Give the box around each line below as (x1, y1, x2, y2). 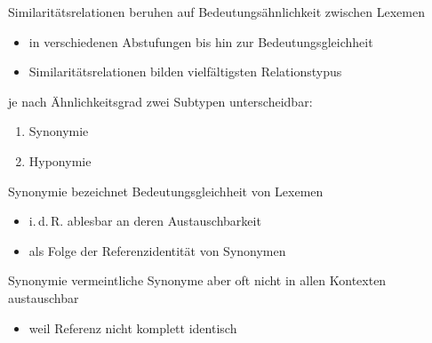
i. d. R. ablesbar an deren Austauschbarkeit (28, 211, 261, 230)
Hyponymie (28, 151, 92, 170)
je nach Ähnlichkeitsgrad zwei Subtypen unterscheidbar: (8, 92, 313, 110)
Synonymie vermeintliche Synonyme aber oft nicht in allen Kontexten (8, 271, 387, 290)
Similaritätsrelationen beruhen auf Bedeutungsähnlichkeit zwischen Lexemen (8, 3, 425, 20)
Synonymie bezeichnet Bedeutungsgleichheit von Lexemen (8, 181, 324, 200)
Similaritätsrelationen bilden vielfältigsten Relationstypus (28, 62, 342, 81)
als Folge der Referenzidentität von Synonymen (28, 241, 286, 259)
